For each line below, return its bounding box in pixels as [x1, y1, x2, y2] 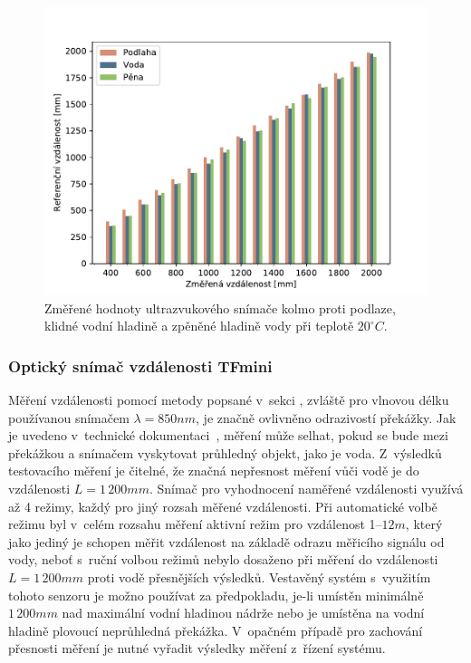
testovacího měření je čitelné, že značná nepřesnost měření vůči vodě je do [8, 461, 419, 480]
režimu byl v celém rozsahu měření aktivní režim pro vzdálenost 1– [8, 514, 382, 533]
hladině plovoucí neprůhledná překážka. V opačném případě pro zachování [8, 620, 423, 639]
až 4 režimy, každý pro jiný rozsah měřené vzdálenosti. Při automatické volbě [8, 496, 437, 515]
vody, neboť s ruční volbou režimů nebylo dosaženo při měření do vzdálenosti [8, 550, 438, 569]
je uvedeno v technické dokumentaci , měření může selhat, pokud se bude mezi [8, 426, 448, 445]
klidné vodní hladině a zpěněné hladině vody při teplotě [44, 316, 354, 335]
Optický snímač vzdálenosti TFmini [8, 354, 273, 377]
